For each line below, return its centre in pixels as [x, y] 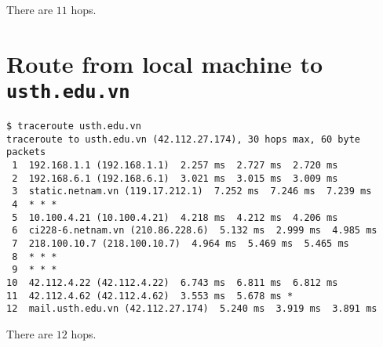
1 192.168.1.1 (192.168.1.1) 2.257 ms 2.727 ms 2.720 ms [175, 165]
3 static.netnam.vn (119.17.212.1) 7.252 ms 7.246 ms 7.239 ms [192, 192]
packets [26, 152]
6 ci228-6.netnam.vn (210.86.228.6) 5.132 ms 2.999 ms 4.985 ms [195, 231]
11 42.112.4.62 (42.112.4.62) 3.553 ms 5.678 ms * [150, 296]
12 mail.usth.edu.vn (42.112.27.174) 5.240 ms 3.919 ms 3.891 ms [192, 309]
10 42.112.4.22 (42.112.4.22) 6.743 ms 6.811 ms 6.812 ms [172, 282]
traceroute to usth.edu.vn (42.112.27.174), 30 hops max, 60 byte [184, 139]
